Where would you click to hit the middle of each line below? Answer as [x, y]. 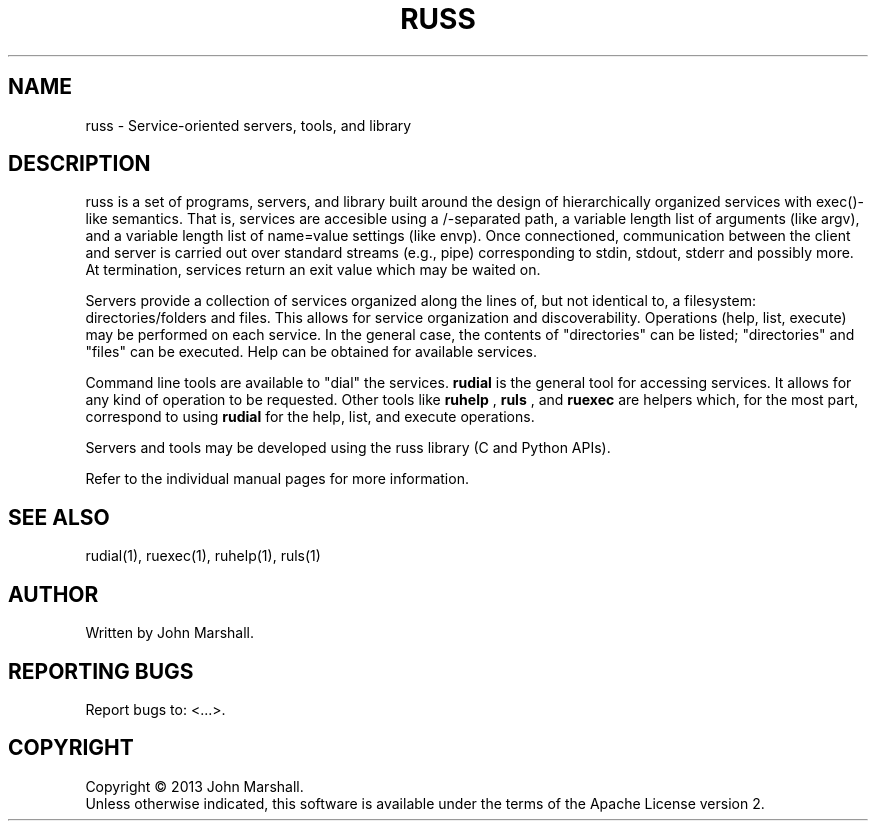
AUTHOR [53, 594]
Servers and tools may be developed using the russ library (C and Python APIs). [348, 448]
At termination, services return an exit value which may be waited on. [313, 270]
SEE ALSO [59, 517]
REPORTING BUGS [101, 671]
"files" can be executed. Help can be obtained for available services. [311, 352]
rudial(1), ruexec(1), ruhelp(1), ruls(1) [203, 556]
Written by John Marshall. [169, 633]
